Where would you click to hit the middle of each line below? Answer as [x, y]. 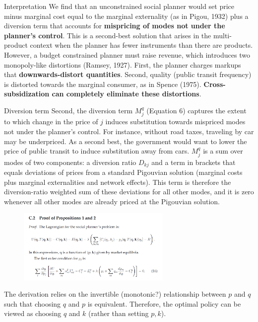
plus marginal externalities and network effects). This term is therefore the [118, 182]
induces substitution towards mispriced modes [175, 121]
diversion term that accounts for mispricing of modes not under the [115, 26]
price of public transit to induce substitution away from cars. [97, 151]
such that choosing [32, 303]
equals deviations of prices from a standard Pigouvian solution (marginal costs [123, 172]
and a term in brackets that [193, 162]
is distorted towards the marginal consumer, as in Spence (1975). [103, 84]
